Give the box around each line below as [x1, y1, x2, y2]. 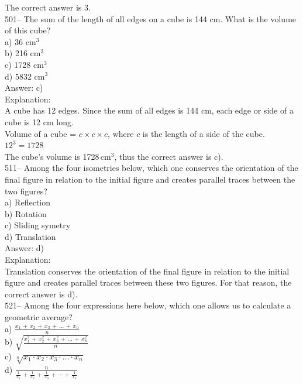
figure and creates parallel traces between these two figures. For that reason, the [5, 276, 292, 289]
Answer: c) [5, 81, 43, 94]
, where [108, 127, 134, 139]
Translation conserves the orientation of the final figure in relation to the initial [5, 265, 290, 277]
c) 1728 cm [5, 58, 44, 70]
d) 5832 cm [5, 70, 45, 82]
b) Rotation [5, 207, 47, 220]
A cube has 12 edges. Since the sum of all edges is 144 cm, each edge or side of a [5, 104, 294, 116]
